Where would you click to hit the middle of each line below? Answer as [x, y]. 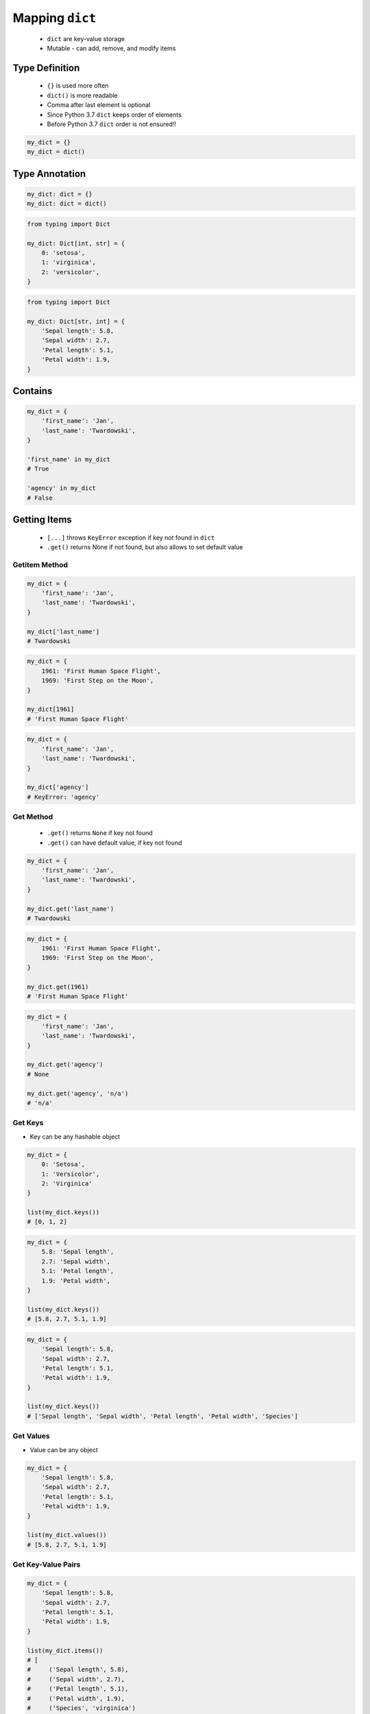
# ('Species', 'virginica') [82, 1708]
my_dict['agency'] [58, 787]
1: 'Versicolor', [71, 1174]
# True [38, 469]
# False [40, 498]
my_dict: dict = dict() [67, 204]
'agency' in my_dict [61, 488]
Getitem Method [40, 564]
